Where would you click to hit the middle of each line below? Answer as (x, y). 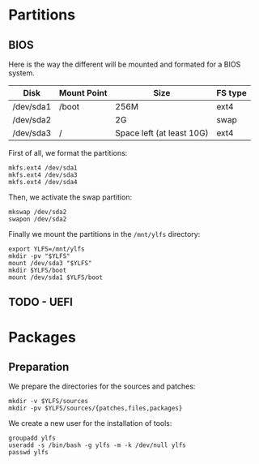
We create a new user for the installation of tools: (90, 423)
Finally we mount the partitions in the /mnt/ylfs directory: (104, 234)
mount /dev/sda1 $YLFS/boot (56, 277)
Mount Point (83, 93)
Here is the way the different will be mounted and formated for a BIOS (125, 64)
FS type (231, 93)
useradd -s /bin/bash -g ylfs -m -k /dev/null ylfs (97, 445)
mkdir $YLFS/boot (38, 270)
